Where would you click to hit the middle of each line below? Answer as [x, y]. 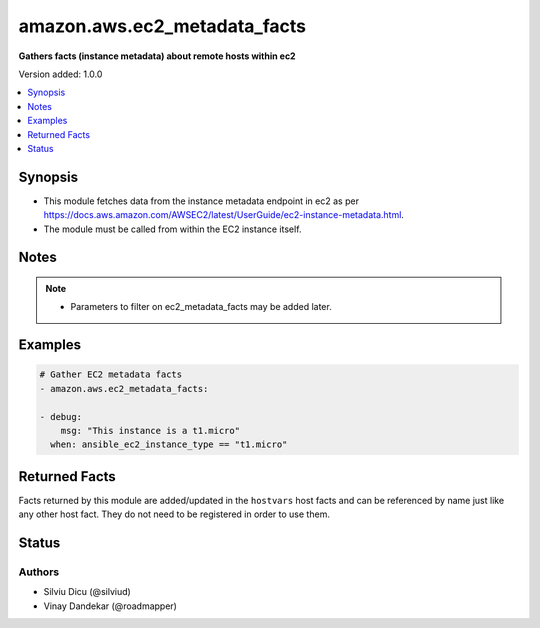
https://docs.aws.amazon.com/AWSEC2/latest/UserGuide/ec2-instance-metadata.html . [224, 215]
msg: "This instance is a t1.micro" [150, 430]
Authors [39, 572]
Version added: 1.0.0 [60, 74]
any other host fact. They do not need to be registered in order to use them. [174, 514]
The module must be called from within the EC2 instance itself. [172, 229]
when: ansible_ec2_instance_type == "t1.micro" [169, 444]
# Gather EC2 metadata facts [111, 374]
